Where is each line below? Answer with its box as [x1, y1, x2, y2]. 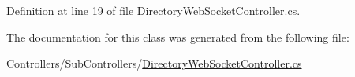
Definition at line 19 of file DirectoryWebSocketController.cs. [6, 2, 301, 18]
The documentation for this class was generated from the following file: [6, 28, 349, 45]
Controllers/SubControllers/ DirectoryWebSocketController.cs [6, 55, 302, 71]
